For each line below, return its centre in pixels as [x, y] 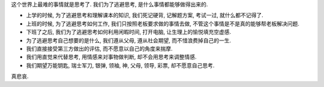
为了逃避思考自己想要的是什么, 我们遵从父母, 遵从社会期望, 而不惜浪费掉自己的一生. [128, 40]
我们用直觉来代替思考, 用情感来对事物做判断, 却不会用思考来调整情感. [111, 57]
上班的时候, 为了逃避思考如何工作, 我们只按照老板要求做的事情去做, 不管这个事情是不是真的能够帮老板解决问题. [163, 23]
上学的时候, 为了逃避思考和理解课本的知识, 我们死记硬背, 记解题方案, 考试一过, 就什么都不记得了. [145, 15]
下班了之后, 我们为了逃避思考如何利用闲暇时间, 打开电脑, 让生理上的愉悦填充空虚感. [128, 32]
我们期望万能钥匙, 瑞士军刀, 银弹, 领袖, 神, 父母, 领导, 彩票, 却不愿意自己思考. [120, 65]
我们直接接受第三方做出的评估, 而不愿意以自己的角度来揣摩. [100, 48]
